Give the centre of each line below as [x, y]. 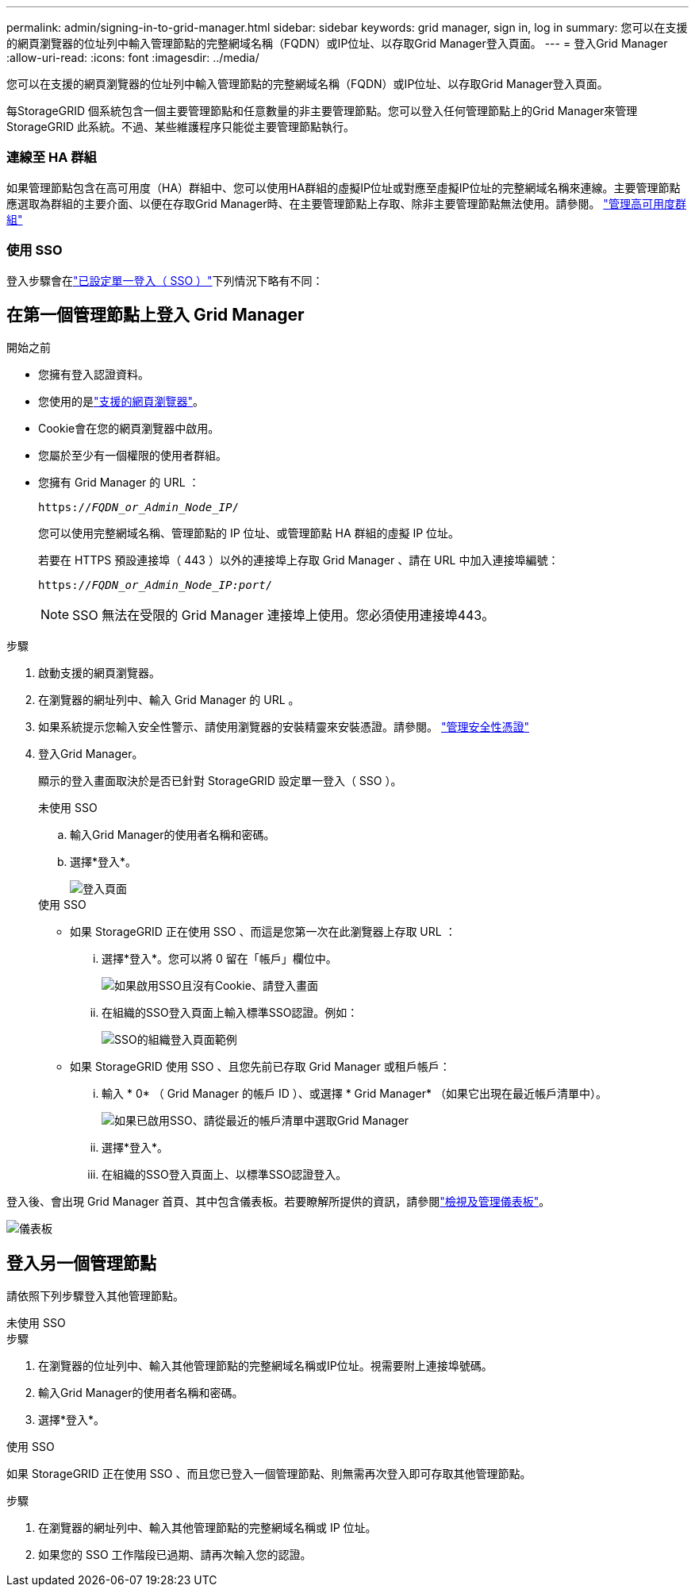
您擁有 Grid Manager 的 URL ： [119, 483]
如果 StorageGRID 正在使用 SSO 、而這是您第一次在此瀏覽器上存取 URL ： [263, 932]
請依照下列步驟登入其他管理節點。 [95, 1296]
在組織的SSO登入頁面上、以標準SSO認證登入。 [225, 1175]
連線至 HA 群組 [52, 158]
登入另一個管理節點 [81, 1263]
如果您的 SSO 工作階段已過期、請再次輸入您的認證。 [175, 1555]
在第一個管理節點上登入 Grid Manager [156, 314]
